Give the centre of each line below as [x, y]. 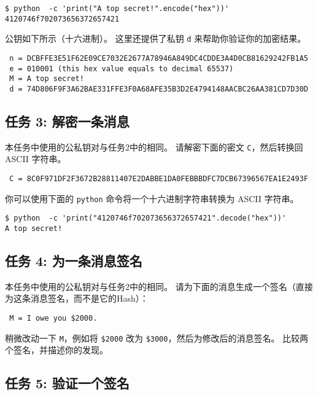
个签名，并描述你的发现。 [56, 350]
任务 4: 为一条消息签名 [74, 261]
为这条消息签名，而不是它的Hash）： [77, 298]
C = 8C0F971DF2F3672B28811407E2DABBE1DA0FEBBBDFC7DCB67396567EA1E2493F [159, 179]
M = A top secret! [47, 79]
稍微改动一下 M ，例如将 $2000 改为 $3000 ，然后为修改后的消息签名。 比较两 [157, 338]
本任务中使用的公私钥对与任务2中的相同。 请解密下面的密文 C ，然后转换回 [154, 147]
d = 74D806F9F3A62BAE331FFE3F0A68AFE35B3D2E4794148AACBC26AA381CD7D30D [159, 89]
